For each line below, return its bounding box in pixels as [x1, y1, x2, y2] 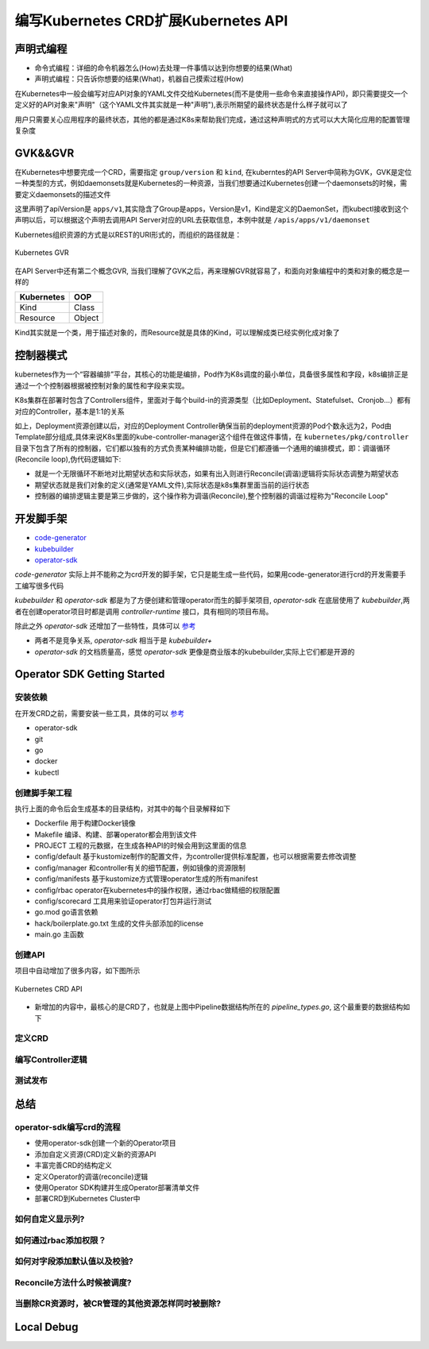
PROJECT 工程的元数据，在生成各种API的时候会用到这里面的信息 [34, 841, 247, 850]
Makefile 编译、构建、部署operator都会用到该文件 [34, 829, 198, 839]
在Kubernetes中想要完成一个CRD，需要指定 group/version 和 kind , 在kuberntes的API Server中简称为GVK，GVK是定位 [14, 167, 412, 176]
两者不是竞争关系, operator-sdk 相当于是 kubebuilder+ [34, 636, 213, 645]
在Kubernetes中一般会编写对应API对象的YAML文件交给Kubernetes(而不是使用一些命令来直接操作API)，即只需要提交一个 [14, 88, 408, 99]
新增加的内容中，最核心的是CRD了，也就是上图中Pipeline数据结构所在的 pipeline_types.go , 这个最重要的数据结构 [34, 1002, 404, 1012]
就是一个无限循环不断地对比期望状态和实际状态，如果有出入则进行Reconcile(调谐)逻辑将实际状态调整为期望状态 [34, 469, 399, 478]
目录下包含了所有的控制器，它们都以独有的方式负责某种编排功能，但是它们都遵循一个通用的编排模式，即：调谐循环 [14, 443, 391, 453]
